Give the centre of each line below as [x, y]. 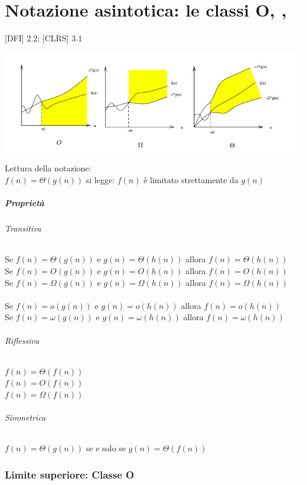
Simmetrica [25, 417]
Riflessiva [22, 340]
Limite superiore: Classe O [70, 474]
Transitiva [23, 228]
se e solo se [106, 448]
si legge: [100, 180]
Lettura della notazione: [48, 168]
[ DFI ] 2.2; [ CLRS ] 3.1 [44, 38]
